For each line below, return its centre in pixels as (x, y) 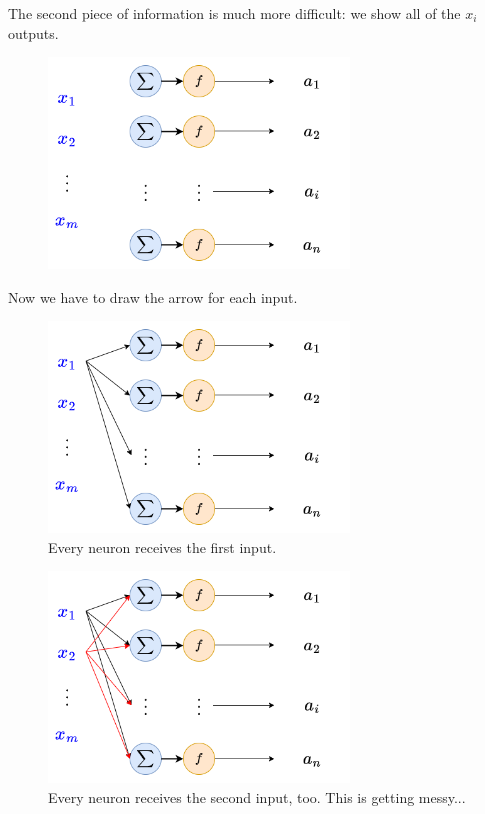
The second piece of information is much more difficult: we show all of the (234, 13)
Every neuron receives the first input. (162, 546)
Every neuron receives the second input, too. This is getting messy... (257, 796)
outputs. (33, 32)
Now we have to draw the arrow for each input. (153, 296)
